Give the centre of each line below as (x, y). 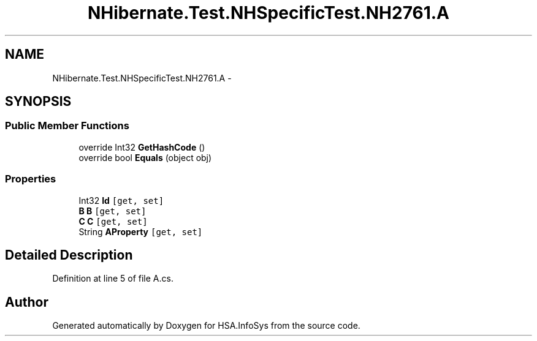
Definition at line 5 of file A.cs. (113, 279)
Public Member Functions (67, 126)
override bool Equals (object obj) (145, 157)
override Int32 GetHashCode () (142, 147)
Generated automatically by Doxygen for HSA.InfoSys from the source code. (206, 326)
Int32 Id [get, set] (121, 200)
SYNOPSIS (38, 102)
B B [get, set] (112, 211)
